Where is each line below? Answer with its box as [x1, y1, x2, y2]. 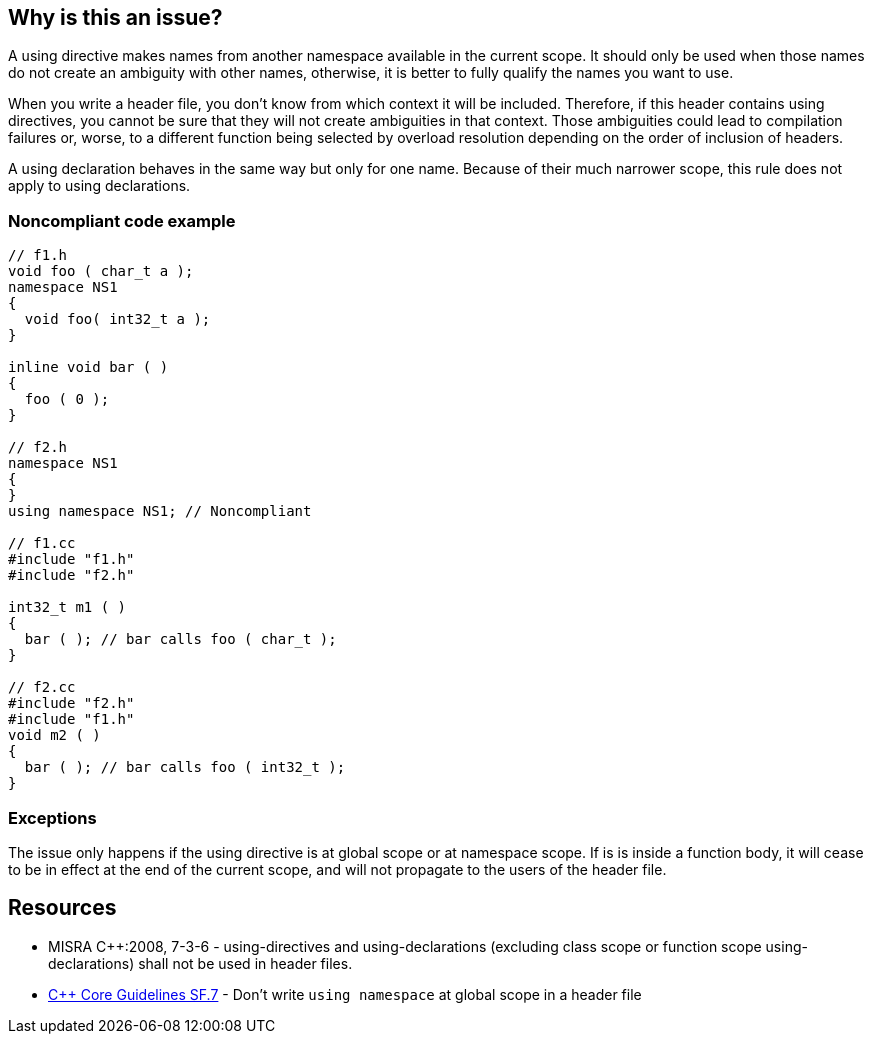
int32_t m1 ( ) [8, 599, 127, 616]
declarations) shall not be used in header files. [48, 954, 353, 972]
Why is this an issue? [8, 5, 223, 30]
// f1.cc [8, 535, 76, 552]
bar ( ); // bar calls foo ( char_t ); [24, 631, 337, 648]
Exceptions [8, 807, 97, 828]
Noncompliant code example [8, 210, 236, 231]
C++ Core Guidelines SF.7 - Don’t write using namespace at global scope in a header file [48, 985, 642, 1003]
